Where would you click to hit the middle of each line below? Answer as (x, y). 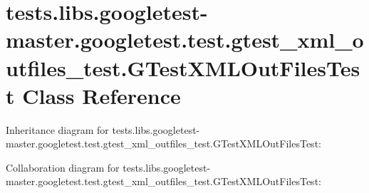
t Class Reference (93, 95)
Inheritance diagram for (57, 129)
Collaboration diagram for (63, 167)
